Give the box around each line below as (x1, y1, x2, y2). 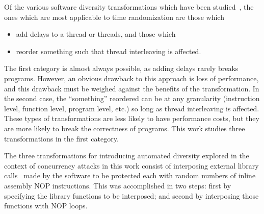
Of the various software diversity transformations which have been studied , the (4, 2, 254, 12)
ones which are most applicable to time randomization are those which (4, 11, 224, 22)
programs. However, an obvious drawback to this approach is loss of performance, (4, 73, 259, 83)
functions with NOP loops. (4, 200, 88, 211)
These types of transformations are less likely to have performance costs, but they (4, 113, 259, 124)
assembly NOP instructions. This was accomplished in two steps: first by (4, 180, 231, 191)
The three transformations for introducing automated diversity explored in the (4, 150, 249, 161)
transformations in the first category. (4, 133, 119, 144)
